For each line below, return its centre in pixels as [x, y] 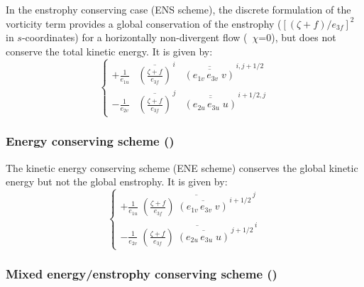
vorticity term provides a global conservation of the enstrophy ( [144, 23]
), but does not [304, 37]
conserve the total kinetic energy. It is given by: [109, 51]
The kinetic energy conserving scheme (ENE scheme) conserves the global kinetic [182, 167]
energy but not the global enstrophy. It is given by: [117, 182]
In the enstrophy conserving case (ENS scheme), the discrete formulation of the [178, 9]
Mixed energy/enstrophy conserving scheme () [142, 274]
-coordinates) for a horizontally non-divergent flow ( [134, 37]
